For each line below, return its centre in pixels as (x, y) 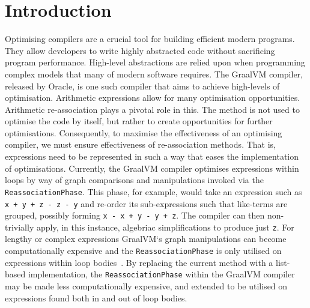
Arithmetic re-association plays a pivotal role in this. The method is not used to (152, 109)
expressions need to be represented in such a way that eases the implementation (152, 156)
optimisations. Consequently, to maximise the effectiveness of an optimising (144, 132)
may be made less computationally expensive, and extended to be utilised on (146, 285)
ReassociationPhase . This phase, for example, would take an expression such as (153, 191)
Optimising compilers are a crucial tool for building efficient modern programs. (150, 39)
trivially (20, 227)
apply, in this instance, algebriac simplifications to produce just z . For (165, 227)
